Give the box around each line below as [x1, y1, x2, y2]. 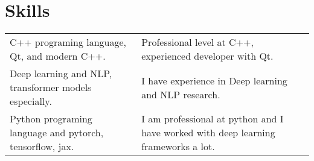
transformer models [10, 80, 92, 95]
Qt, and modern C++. [10, 49, 106, 63]
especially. [10, 94, 52, 109]
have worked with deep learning [141, 125, 275, 140]
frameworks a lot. [141, 139, 215, 154]
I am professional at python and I [141, 112, 284, 126]
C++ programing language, [10, 35, 127, 49]
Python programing [10, 112, 92, 126]
